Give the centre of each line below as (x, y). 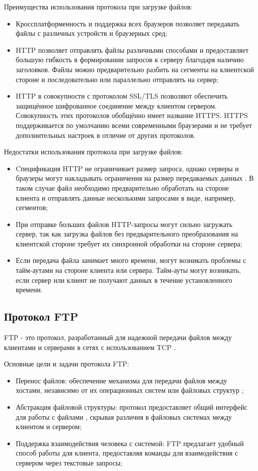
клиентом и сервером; (48, 426)
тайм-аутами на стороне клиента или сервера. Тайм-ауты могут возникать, (128, 270)
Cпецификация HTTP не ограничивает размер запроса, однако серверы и (127, 168)
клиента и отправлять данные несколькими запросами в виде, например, (125, 197)
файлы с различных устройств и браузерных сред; (91, 33)
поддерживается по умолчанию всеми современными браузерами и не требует (134, 125)
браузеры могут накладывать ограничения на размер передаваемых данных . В (135, 178)
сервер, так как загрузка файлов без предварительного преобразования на (127, 234)
